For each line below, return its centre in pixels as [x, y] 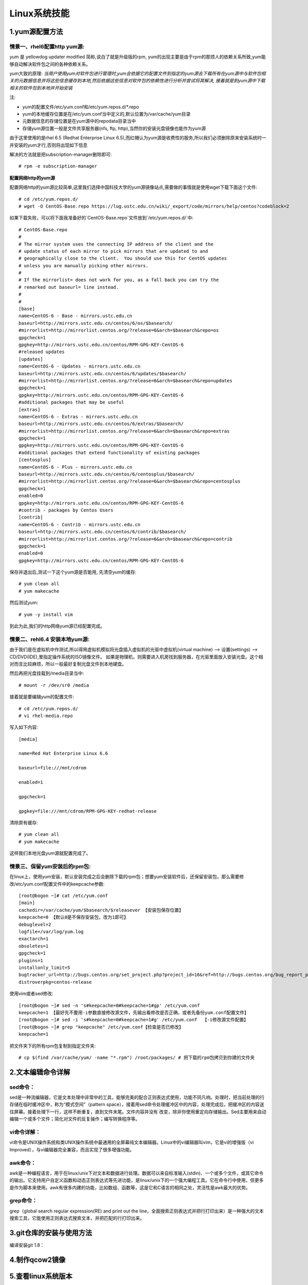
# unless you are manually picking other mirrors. [84, 265]
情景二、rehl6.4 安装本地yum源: [50, 639]
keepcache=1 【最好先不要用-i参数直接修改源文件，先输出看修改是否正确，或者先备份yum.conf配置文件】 [134, 1012]
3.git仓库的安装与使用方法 [51, 1233]
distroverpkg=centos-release [55, 982]
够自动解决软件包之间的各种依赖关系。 [50, 64]
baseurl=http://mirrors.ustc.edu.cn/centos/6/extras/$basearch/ [101, 424]
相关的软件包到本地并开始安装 [41, 88]
